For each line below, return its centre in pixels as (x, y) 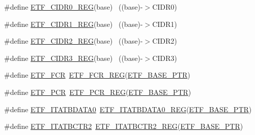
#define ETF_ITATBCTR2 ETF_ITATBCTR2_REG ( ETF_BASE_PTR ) (124, 126)
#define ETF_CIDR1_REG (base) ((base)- (74, 24)
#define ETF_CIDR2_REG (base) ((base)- (74, 41)
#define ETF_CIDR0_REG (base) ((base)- (74, 7)
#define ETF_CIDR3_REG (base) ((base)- (74, 58)
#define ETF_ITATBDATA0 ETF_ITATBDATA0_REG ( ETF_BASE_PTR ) (128, 109)
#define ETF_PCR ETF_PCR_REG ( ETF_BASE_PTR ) (98, 92)
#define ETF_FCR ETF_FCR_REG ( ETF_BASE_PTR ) (97, 75)
